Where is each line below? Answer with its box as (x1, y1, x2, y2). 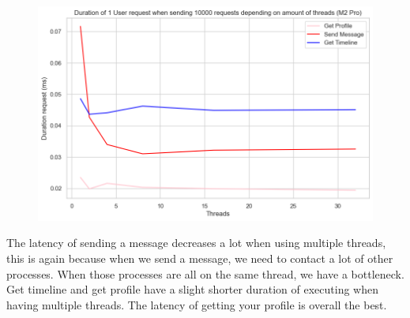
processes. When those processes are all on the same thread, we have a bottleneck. (6, 265, 404, 282)
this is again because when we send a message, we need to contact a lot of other (6, 249, 393, 266)
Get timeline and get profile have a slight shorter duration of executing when (6, 281, 378, 297)
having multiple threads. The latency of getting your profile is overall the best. (6, 296, 387, 312)
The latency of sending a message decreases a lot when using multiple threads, (6, 234, 386, 251)
